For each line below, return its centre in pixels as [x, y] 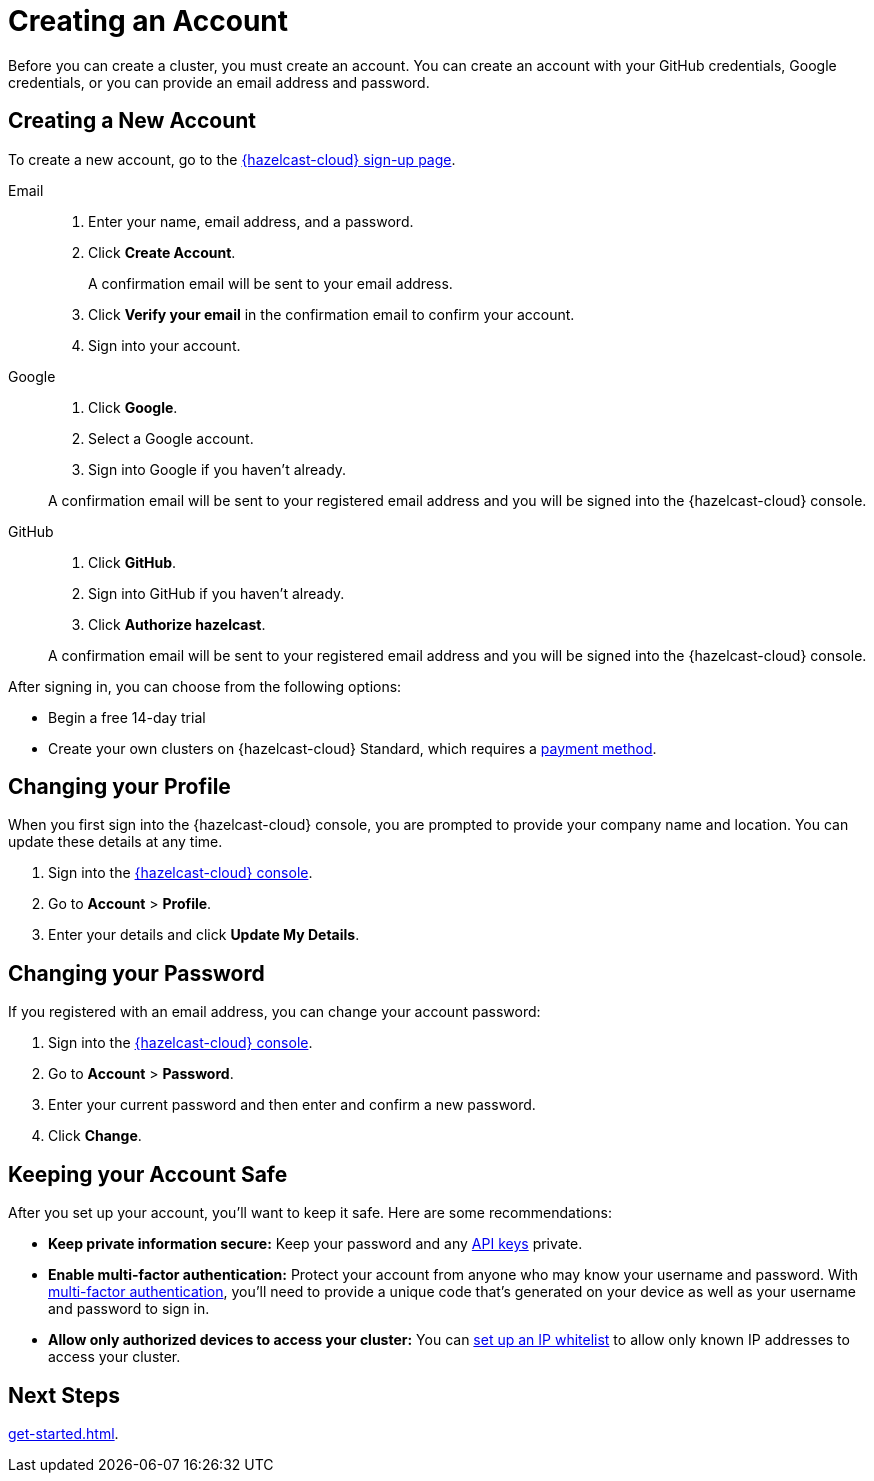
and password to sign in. [129, 1309]
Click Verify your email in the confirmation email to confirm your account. [331, 314]
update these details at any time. [115, 842]
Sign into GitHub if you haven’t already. [216, 593]
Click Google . [133, 407]
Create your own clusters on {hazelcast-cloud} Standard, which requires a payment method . [352, 748]
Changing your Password [136, 973]
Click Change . [95, 1136]
